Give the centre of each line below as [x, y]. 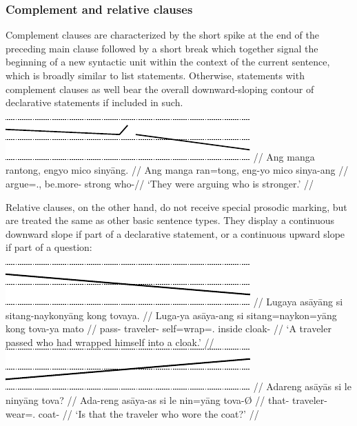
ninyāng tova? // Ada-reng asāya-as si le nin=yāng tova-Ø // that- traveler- [166, 399]
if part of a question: [49, 247]
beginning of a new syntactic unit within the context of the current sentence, [168, 62]
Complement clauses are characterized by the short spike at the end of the [163, 35]
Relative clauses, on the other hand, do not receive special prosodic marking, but [176, 206]
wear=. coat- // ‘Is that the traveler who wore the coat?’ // [132, 413]
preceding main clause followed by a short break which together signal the [162, 48]
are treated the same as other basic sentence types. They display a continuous [170, 220]
